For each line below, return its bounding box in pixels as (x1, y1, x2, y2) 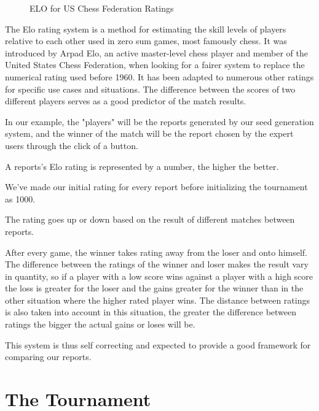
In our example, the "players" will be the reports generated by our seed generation (5, 115, 314, 128)
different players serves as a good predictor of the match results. (5, 94, 246, 107)
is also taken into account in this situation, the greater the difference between (5, 305, 297, 318)
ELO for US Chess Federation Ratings (30, 2, 174, 14)
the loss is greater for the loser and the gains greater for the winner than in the (5, 282, 304, 294)
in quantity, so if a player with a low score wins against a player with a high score (5, 269, 313, 282)
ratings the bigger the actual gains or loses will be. (5, 318, 195, 331)
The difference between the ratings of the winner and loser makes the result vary (5, 258, 309, 271)
